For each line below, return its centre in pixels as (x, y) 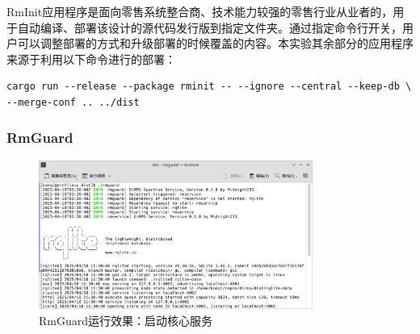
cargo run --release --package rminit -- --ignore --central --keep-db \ (209, 87)
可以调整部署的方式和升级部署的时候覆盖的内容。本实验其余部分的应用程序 (215, 43)
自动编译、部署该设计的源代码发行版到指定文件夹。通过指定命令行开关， (210, 27)
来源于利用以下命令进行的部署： (91, 58)
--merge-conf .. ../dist (73, 102)
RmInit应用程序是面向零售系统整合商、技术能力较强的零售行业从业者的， (200, 11)
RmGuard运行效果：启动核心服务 (126, 320)
